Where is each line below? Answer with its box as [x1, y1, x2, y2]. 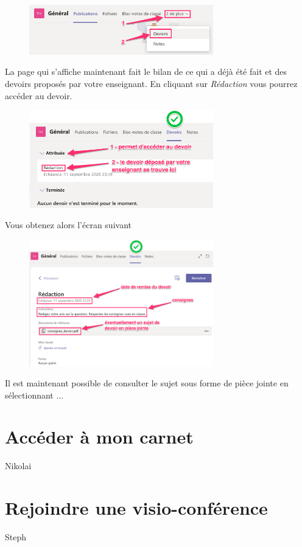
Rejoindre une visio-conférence [5, 495, 268, 520]
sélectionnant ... [5, 388, 64, 401]
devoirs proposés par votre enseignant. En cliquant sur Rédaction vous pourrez [5, 77, 298, 89]
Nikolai [5, 459, 32, 472]
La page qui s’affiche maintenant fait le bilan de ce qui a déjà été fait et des [5, 65, 287, 78]
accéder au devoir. [5, 89, 72, 102]
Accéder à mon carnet [5, 424, 194, 449]
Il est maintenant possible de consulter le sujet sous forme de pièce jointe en [5, 377, 289, 389]
